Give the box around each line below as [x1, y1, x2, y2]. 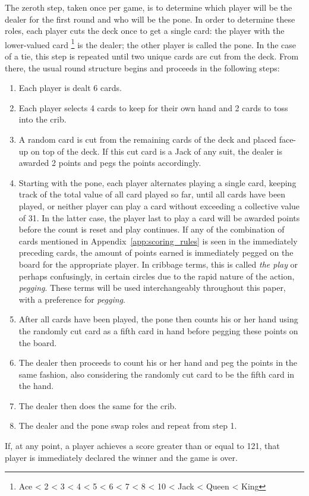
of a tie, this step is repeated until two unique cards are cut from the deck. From [5, 50, 299, 62]
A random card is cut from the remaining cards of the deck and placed [18, 133, 276, 145]
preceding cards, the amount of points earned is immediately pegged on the [18, 246, 294, 259]
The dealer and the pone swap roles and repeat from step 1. [18, 419, 237, 432]
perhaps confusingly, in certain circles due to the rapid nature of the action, [18, 269, 295, 282]
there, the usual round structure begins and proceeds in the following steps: [5, 61, 280, 74]
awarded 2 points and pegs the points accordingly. [18, 156, 201, 169]
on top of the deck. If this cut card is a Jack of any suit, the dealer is [31, 145, 282, 157]
